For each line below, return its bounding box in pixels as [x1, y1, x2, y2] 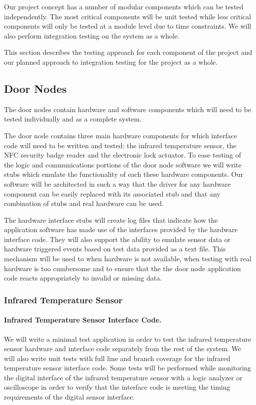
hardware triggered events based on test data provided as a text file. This [4, 243, 226, 254]
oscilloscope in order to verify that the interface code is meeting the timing [4, 382, 230, 392]
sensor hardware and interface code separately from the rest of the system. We [4, 343, 241, 354]
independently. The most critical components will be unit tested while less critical [4, 11, 251, 21]
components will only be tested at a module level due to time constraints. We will [4, 21, 252, 31]
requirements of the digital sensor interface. [4, 392, 135, 402]
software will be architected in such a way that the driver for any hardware [4, 178, 231, 189]
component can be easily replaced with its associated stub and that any [4, 188, 220, 199]
